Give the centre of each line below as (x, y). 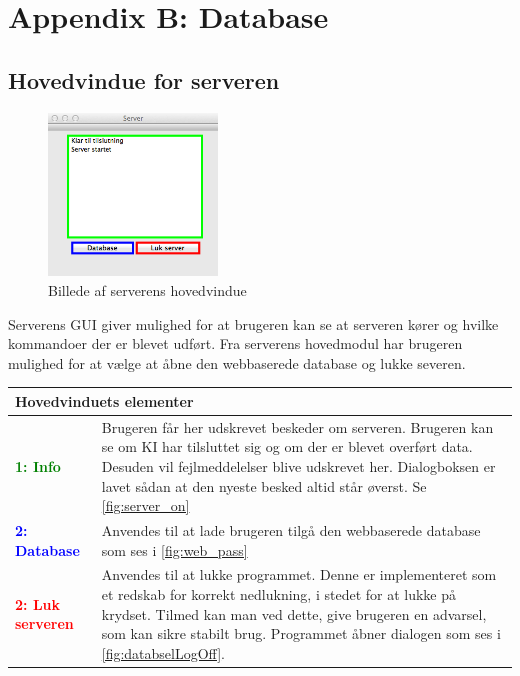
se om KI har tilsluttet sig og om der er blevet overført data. (287, 446)
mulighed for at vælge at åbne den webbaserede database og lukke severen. (237, 362)
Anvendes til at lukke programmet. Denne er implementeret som (299, 574)
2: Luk (38, 603)
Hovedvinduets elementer (104, 400)
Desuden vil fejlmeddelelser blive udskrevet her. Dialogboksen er (298, 465)
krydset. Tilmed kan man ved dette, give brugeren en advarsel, (294, 613)
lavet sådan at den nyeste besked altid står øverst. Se (264, 485)
